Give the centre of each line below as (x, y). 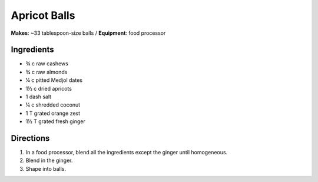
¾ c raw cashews (47, 64)
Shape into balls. (46, 168)
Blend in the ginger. (49, 161)
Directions (30, 138)
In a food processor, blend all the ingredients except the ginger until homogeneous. (127, 153)
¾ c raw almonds (47, 72)
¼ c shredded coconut (53, 105)
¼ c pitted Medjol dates (54, 80)
